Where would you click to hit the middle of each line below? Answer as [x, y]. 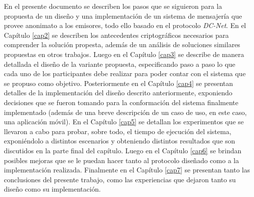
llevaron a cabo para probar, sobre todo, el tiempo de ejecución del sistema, [118, 131]
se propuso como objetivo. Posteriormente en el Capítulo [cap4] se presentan [119, 83]
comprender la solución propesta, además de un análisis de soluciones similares [122, 44]
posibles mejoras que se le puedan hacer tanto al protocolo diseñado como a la [122, 160]
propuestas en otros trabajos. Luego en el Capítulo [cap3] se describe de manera [124, 54]
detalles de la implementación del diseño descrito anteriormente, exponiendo [118, 93]
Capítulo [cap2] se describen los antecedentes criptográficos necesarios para [116, 35]
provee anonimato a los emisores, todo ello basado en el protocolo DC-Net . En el [125, 25]
